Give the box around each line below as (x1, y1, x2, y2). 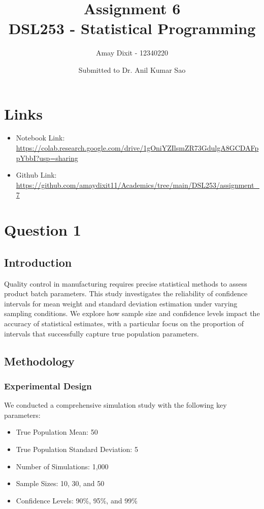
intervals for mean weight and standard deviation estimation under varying (4, 298, 238, 308)
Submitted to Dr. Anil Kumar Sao (78, 64, 186, 75)
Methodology (4, 353, 75, 369)
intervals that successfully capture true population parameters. (4, 328, 199, 338)
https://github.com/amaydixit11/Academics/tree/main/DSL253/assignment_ (16, 179, 259, 190)
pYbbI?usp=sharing (16, 152, 78, 163)
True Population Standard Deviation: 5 (16, 443, 138, 454)
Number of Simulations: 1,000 (16, 461, 109, 471)
